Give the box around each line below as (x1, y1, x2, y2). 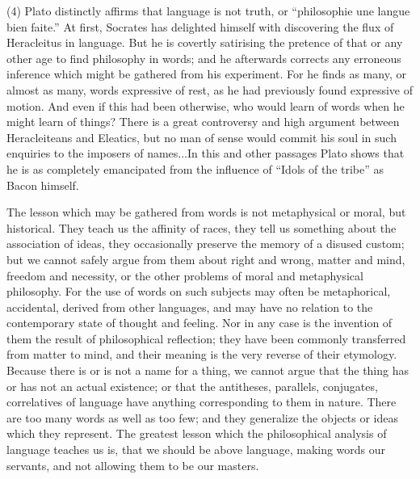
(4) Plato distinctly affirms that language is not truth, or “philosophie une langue (6, 2, 410, 19)
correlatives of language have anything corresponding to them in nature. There (6, 393, 397, 410)
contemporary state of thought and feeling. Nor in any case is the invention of (6, 314, 393, 331)
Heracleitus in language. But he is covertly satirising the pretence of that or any (6, 34, 403, 51)
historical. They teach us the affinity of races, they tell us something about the (6, 219, 397, 236)
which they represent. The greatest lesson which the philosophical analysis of (6, 425, 387, 442)
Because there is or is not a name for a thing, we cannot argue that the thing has (6, 362, 409, 379)
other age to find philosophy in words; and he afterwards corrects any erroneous (6, 49, 401, 66)
